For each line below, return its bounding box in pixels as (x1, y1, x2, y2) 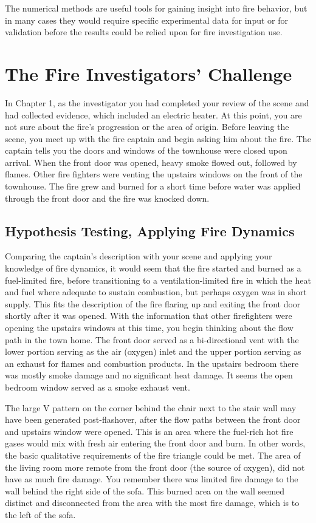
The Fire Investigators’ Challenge (5, 61, 292, 86)
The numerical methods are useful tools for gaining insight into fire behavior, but (5, 2, 307, 14)
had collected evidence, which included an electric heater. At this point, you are (5, 108, 302, 121)
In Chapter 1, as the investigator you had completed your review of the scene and (5, 96, 309, 109)
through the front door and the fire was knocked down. (5, 191, 210, 204)
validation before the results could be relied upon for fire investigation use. (5, 26, 283, 38)
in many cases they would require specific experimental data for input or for (5, 13, 288, 26)
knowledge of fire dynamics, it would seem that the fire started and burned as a (5, 262, 301, 275)
